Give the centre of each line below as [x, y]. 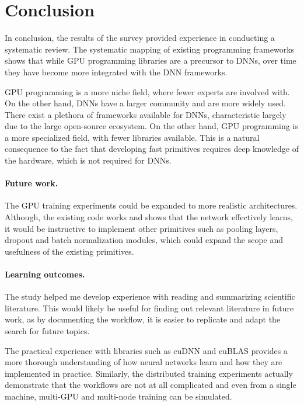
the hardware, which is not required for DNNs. [88, 160]
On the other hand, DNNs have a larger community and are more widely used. [145, 103]
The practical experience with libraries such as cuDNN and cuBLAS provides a [146, 350]
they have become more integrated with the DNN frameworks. [116, 72]
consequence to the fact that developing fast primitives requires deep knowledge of [152, 149]
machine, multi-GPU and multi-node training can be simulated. [118, 396]
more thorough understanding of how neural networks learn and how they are [144, 362]
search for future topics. [47, 331]
